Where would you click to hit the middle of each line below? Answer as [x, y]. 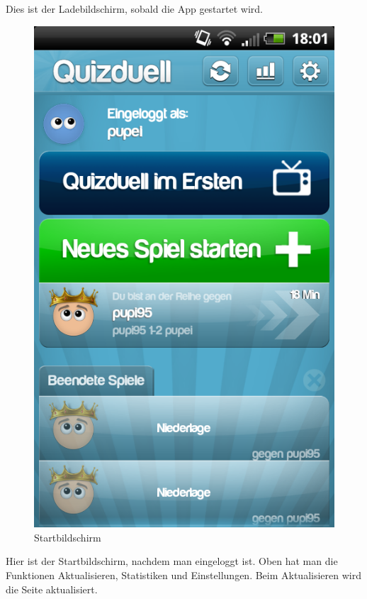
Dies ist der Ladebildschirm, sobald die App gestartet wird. [134, 9]
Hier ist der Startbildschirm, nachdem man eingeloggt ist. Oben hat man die [172, 561]
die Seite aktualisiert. [52, 589]
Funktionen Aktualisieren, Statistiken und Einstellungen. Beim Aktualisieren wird [183, 575]
